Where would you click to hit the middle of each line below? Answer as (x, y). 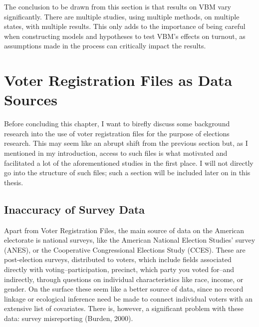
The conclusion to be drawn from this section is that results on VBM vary (118, 6)
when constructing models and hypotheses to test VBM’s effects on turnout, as (125, 36)
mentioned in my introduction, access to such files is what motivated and (116, 153)
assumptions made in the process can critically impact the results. (105, 46)
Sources (31, 100)
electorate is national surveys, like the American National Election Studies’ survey (130, 240)
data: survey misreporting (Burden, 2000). (69, 318)
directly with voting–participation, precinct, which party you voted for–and (119, 269)
